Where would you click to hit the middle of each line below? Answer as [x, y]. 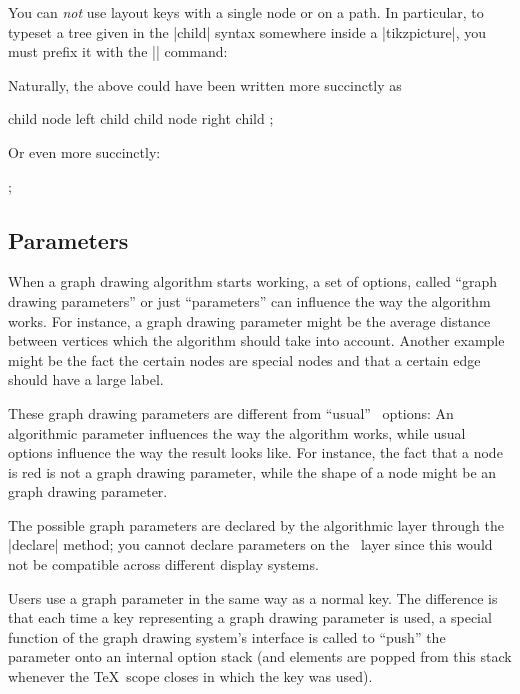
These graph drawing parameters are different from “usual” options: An [231, 412]
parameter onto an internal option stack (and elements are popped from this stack [260, 656]
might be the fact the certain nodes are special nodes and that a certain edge [244, 359]
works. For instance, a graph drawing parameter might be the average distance [249, 320]
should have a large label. [86, 379]
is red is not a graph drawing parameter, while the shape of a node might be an [252, 471]
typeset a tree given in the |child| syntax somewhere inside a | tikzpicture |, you [247, 31]
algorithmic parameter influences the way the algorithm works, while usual [237, 432]
